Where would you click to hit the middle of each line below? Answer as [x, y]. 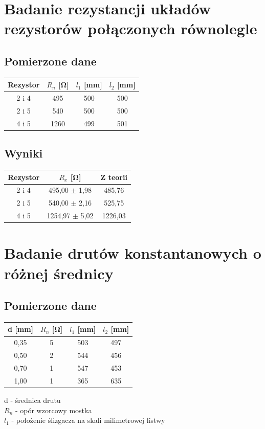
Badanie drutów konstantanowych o [133, 253]
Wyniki [24, 153]
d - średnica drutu [32, 400]
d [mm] [21, 329]
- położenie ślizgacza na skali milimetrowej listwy [88, 420]
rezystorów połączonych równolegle [131, 28]
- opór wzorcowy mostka [53, 410]
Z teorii [114, 177]
